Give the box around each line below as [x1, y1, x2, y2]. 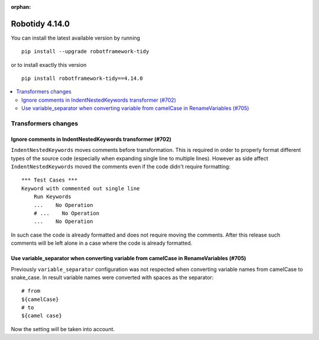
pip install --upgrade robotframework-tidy [21, 48, 149, 55]
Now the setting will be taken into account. [11, 325, 115, 332]
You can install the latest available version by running [11, 34, 141, 41]
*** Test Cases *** [21, 177, 78, 183]
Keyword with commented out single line [21, 185, 140, 192]
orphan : [11, 4, 31, 10]
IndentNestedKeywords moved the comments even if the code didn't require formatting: [11, 163, 230, 170]
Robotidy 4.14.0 [11, 18, 70, 29]
